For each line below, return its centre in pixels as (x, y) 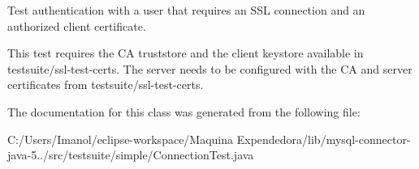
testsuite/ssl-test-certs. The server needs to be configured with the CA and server (210, 68)
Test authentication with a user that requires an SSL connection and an (186, 10)
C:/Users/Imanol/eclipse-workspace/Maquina (121, 139)
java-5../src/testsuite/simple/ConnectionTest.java (131, 155)
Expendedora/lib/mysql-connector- (324, 139)
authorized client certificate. (77, 25)
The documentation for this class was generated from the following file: (184, 111)
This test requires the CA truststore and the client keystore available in (186, 53)
